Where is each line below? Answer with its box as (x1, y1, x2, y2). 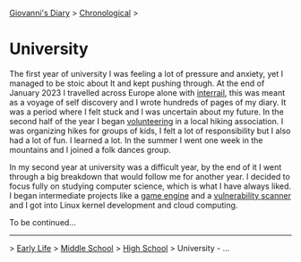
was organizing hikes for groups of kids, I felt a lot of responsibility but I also (9, 125, 291, 136)
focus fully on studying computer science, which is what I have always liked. (9, 181, 292, 191)
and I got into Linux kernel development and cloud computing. (9, 199, 238, 210)
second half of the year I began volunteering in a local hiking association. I (9, 115, 284, 126)
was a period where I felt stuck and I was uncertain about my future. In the (9, 106, 284, 117)
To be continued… (9, 216, 76, 227)
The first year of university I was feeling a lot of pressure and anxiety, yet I (9, 68, 284, 79)
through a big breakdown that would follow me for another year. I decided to (9, 171, 291, 182)
